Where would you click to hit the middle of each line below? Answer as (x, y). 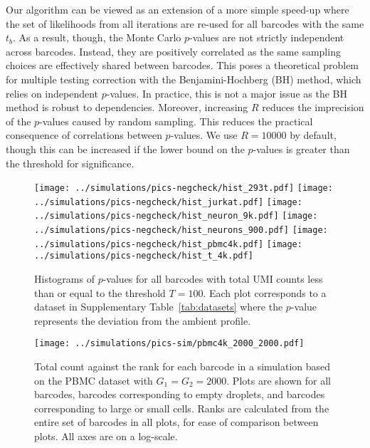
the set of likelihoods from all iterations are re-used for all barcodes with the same (185, 23)
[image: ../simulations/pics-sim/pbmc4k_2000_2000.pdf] (169, 344)
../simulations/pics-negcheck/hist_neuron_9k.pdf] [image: (176, 216)
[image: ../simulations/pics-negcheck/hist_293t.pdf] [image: (184, 188)
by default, (313, 135)
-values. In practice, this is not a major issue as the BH (227, 93)
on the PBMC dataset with (94, 380)
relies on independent (52, 93)
